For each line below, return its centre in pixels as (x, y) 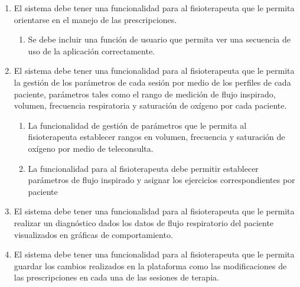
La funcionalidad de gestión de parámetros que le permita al (137, 125)
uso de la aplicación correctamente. (92, 50)
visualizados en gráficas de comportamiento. (93, 234)
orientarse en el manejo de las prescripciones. (95, 19)
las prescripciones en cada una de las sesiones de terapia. (116, 277)
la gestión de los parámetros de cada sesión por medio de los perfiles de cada (152, 82)
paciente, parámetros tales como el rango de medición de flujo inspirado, (145, 94)
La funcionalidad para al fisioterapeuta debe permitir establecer (143, 168)
